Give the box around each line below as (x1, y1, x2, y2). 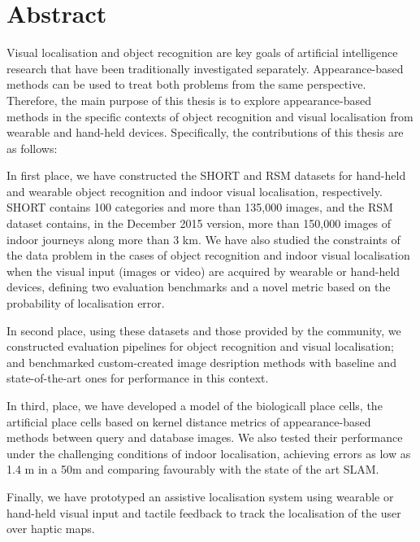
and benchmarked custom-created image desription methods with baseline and (6, 353, 396, 370)
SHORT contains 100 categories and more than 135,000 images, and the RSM (6, 199, 393, 216)
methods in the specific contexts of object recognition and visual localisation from (6, 107, 414, 125)
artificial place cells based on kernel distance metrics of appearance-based (6, 413, 371, 430)
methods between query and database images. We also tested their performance (6, 429, 403, 446)
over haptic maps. (6, 520, 95, 537)
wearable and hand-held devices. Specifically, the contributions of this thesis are (6, 124, 404, 141)
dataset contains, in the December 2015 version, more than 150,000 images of (6, 215, 392, 232)
